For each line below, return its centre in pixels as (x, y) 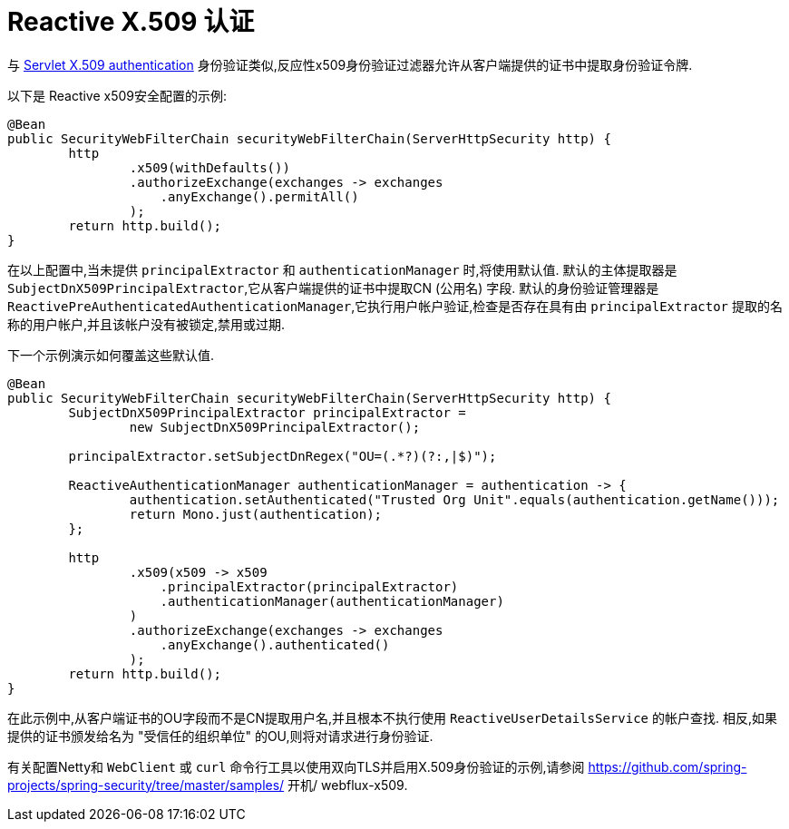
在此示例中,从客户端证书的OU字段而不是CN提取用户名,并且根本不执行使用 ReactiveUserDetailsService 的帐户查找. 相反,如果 (393, 717)
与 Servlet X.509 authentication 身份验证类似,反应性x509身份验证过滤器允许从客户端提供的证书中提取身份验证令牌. (350, 64)
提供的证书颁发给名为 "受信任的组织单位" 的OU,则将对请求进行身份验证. (220, 736)
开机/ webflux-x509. (348, 785)
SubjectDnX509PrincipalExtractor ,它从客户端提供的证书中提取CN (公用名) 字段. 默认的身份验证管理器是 (333, 288)
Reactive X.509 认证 (131, 22)
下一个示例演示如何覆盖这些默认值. (111, 355)
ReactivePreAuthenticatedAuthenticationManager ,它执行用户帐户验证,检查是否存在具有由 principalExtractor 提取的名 (395, 306)
